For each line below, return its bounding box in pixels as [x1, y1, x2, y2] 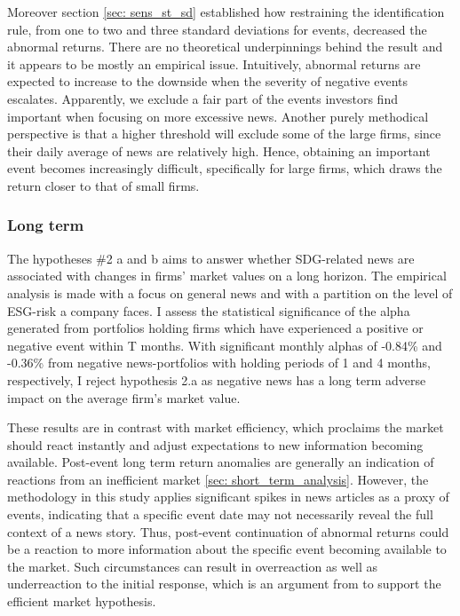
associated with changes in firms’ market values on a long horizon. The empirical [7, 266, 447, 285]
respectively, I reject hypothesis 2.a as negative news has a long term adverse [7, 370, 426, 389]
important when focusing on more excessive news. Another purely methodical [7, 107, 429, 125]
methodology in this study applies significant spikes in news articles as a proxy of [7, 487, 449, 506]
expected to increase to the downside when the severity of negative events [7, 72, 408, 91]
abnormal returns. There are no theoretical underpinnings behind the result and [7, 37, 443, 56]
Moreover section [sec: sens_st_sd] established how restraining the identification [7, 3, 445, 20]
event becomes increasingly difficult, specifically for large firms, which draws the [7, 159, 442, 178]
